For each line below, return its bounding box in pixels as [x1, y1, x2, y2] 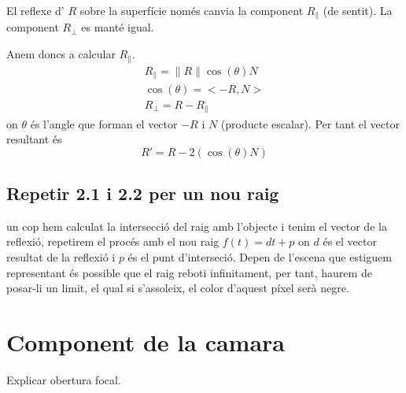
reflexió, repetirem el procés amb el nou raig [6, 233, 220, 250]
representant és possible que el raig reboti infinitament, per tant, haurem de [6, 264, 372, 280]
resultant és [6, 131, 62, 147]
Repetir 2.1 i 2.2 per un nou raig [6, 181, 279, 206]
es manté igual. [81, 19, 154, 35]
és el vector [323, 233, 377, 250]
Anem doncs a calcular [6, 46, 116, 62]
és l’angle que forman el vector [30, 115, 178, 132]
